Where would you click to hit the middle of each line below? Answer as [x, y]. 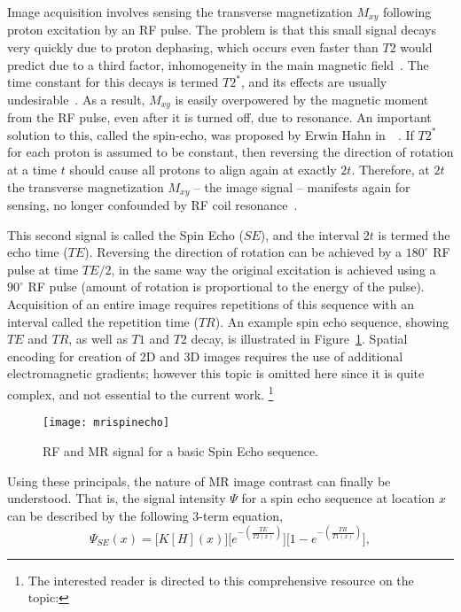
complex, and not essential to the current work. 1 [141, 393]
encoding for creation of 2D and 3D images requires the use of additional [205, 356]
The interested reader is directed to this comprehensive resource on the [221, 580]
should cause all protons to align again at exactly [203, 170]
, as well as [98, 339]
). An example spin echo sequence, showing [332, 321]
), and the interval [310, 234]
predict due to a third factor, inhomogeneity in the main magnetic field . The [218, 64]
